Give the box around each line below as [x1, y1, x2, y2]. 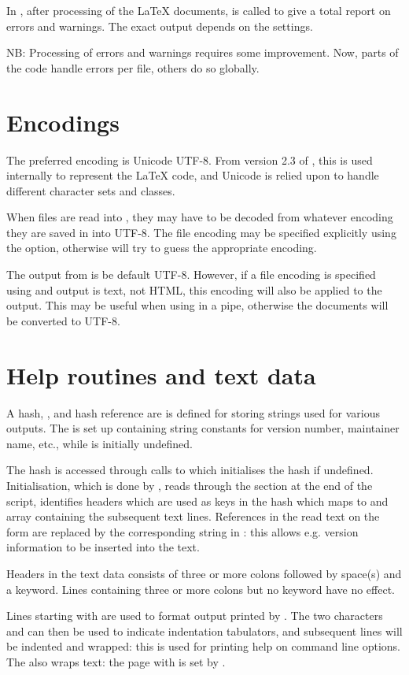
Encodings [6, 106, 120, 138]
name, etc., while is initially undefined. [6, 435, 193, 451]
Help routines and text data [6, 358, 316, 391]
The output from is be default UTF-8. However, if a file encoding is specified [6, 266, 376, 283]
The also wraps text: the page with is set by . [6, 653, 226, 669]
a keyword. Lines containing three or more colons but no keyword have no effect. [6, 580, 396, 597]
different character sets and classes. [6, 182, 175, 198]
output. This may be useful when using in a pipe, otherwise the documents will [6, 297, 389, 313]
